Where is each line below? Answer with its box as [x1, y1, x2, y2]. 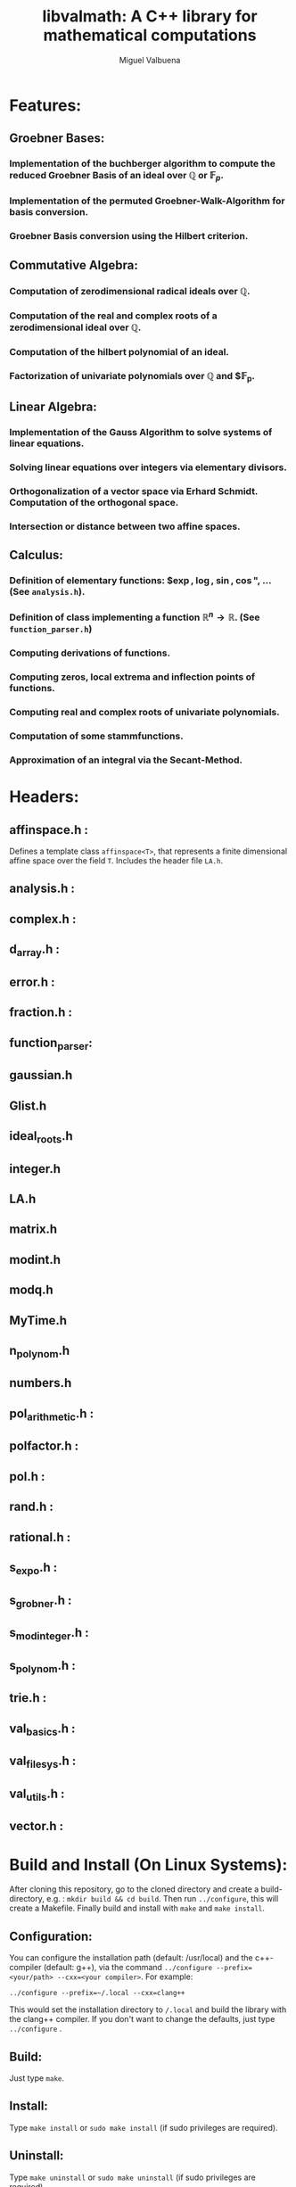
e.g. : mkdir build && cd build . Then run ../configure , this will [45, 1894, 279, 1904]
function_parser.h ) [9, 623, 93, 635]
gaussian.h [9, 1068, 73, 1083]
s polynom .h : [9, 1657, 76, 1675]
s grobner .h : [9, 1592, 72, 1610]
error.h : [9, 974, 55, 989]
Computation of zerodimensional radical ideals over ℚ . [9, 285, 251, 297]
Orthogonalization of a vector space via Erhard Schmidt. [9, 484, 259, 497]
